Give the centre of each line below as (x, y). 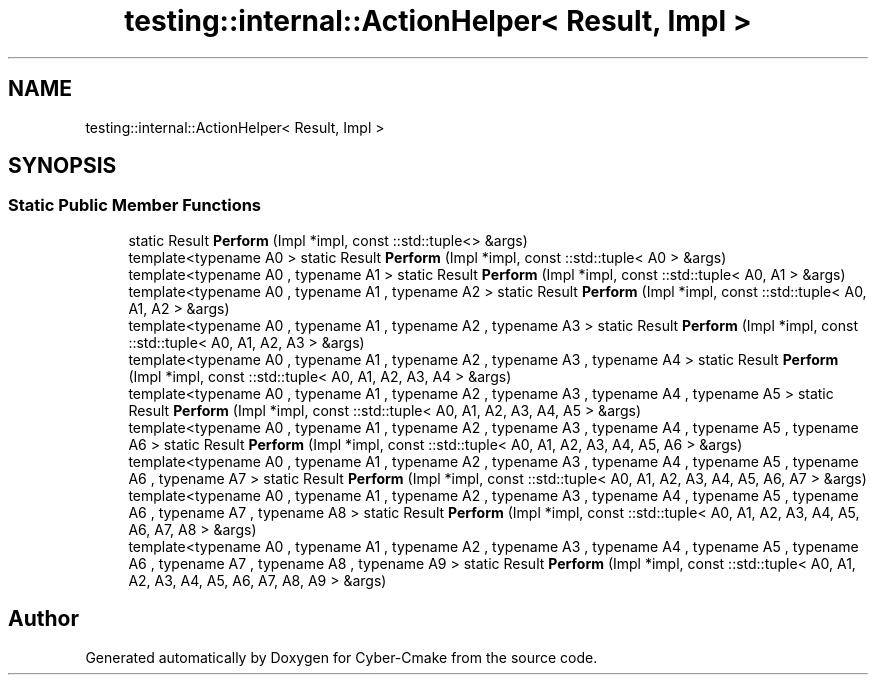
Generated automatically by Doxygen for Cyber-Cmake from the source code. (341, 657)
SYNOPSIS (62, 166)
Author (43, 619)
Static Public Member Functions (135, 205)
